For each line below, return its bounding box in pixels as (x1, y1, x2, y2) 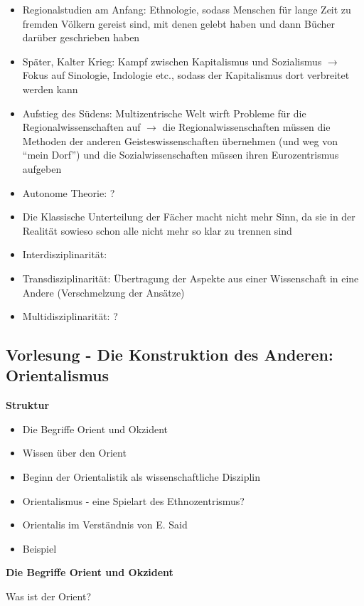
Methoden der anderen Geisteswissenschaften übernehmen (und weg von (22, 133, 338, 148)
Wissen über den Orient (22, 445, 127, 460)
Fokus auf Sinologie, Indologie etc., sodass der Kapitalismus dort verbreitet (22, 68, 350, 83)
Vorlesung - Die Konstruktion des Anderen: (6, 344, 333, 366)
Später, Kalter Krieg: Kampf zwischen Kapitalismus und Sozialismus (22, 53, 322, 68)
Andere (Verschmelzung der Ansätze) (22, 285, 185, 299)
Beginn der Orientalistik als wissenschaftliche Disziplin (22, 469, 261, 484)
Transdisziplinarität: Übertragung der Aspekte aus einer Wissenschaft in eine (22, 270, 359, 285)
